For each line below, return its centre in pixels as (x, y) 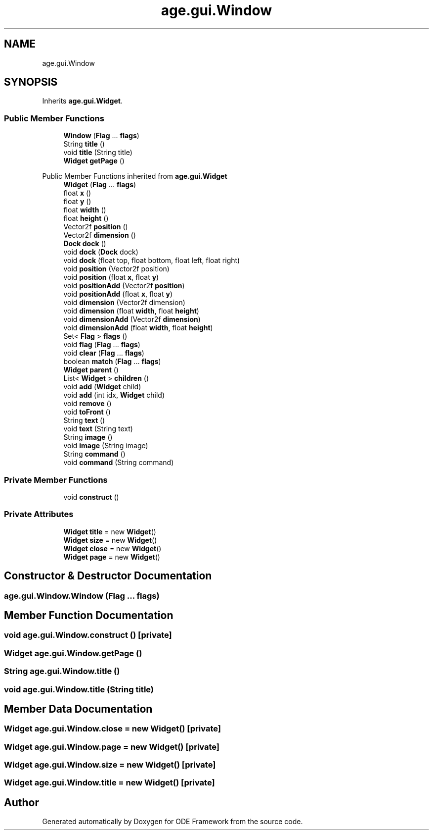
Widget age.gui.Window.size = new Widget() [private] (110, 765)
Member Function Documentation (89, 615)
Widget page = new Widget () (112, 557)
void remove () (87, 404)
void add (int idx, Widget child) (114, 395)
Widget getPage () (94, 161)
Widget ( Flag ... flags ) (100, 185)
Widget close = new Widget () (112, 548)
